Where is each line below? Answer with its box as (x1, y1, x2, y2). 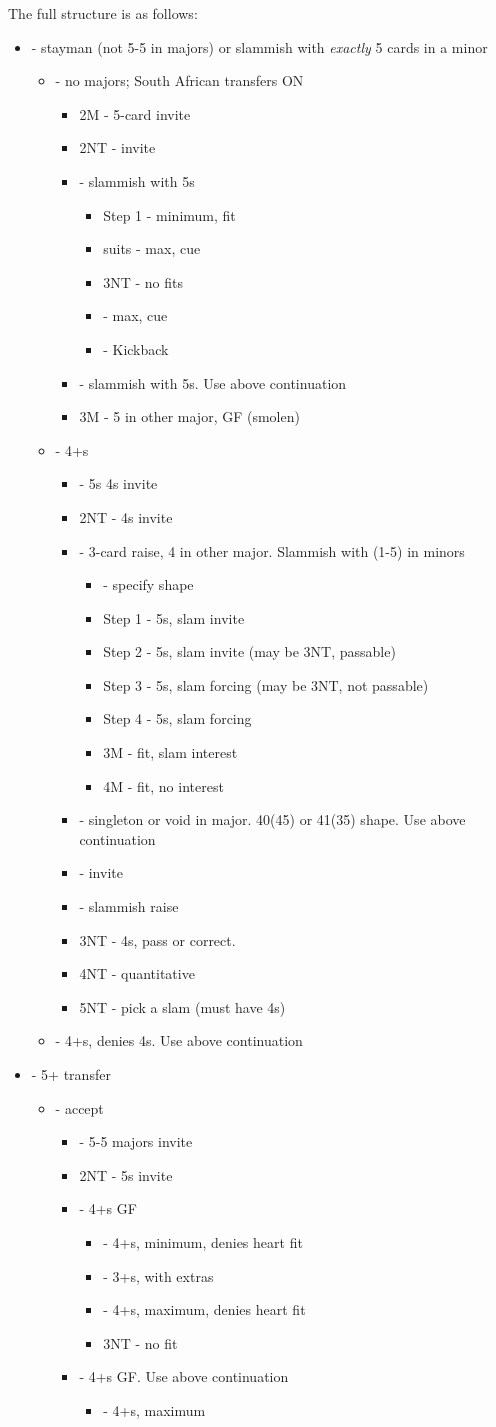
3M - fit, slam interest (103, 742, 238, 763)
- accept (55, 1097, 104, 1118)
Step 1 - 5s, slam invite (103, 607, 245, 628)
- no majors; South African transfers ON (55, 70, 304, 91)
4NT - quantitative (79, 963, 195, 984)
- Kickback (103, 338, 169, 359)
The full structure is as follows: (8, 3, 198, 23)
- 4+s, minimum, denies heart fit (103, 1231, 303, 1252)
